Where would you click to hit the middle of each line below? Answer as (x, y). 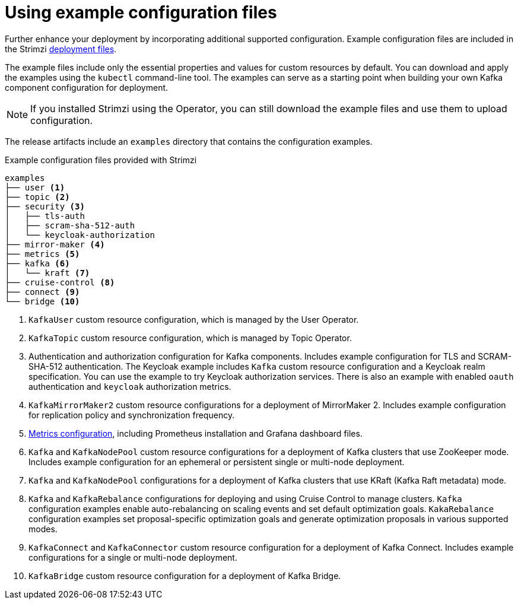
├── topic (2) (37, 197)
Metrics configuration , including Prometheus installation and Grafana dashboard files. (196, 433)
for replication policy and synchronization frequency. (132, 415)
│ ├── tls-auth (45, 216)
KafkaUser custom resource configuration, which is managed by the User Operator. (194, 319)
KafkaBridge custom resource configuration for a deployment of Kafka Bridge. (185, 576)
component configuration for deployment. (87, 87)
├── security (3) (45, 206)
